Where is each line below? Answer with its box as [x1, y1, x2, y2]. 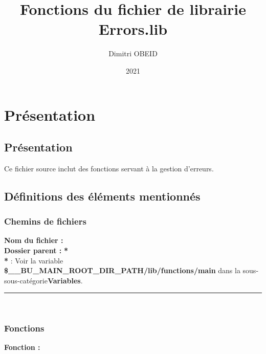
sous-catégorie [4, 275, 48, 285]
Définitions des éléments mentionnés [4, 188, 201, 204]
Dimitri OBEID [108, 48, 158, 59]
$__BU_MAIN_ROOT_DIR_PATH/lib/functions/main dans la [4, 265, 240, 276]
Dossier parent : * [4, 245, 69, 256]
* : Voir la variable [4, 255, 63, 265]
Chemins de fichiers [4, 215, 86, 228]
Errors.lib [98, 18, 168, 39]
